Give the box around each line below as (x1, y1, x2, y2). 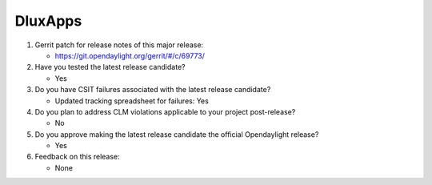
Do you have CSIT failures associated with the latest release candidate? (34, 85, 271, 95)
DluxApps (14, 12, 82, 30)
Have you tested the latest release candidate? (34, 62, 186, 72)
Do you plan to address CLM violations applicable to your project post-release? (34, 107, 296, 116)
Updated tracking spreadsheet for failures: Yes (54, 96, 210, 106)
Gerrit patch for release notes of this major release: (34, 40, 204, 50)
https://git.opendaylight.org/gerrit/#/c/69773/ (54, 50, 206, 60)
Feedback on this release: (34, 152, 120, 162)
